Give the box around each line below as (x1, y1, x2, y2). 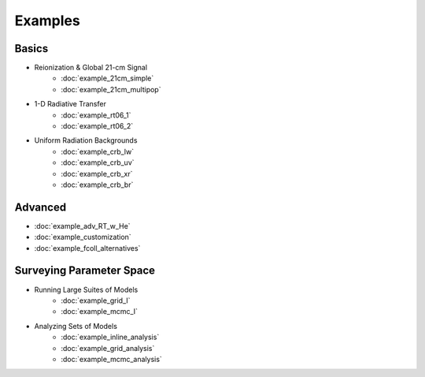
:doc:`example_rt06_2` (61, 121, 134, 131)
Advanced (14, 200, 67, 214)
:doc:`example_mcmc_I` (61, 307, 138, 316)
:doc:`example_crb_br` (61, 180, 134, 189)
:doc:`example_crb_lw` (61, 147, 134, 156)
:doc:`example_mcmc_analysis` (61, 354, 163, 364)
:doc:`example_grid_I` (61, 296, 131, 305)
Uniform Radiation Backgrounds (34, 136, 138, 145)
